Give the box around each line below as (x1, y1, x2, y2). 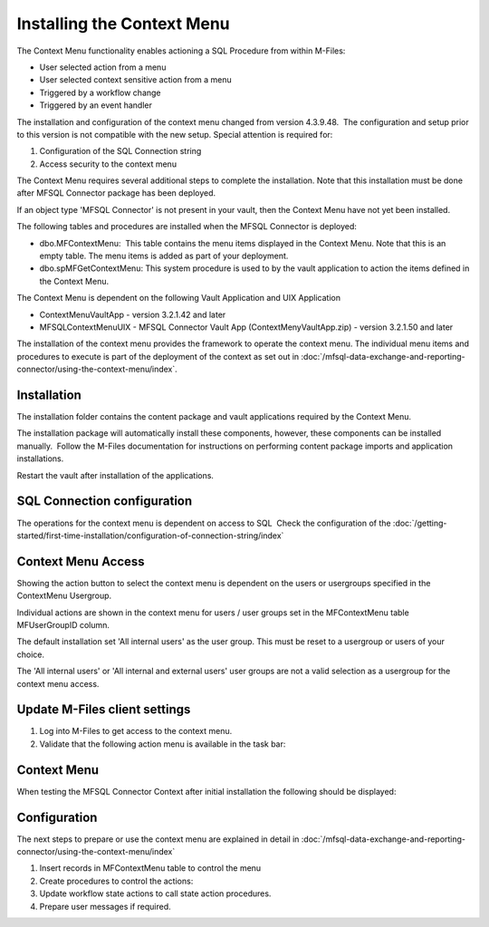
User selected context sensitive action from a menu (39, 74, 233, 85)
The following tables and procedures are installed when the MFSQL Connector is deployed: (16, 221, 358, 232)
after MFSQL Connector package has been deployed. (16, 188, 216, 198)
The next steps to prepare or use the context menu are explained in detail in (16, 834, 300, 845)
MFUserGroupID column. (16, 619, 110, 630)
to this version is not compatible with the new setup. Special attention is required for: (16, 129, 333, 140)
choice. (16, 649, 45, 660)
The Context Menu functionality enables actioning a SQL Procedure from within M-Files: (16, 45, 346, 56)
